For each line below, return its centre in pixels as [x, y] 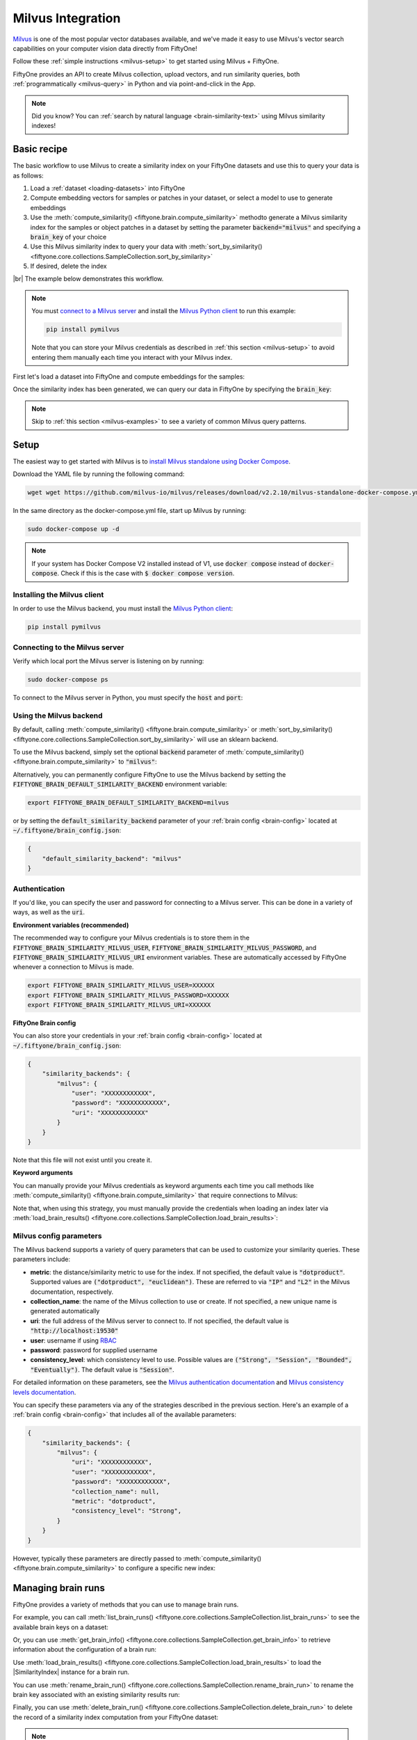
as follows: [28, 175]
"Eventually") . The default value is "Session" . [102, 1369]
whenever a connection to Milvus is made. [73, 967]
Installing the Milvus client [58, 594]
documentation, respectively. [72, 1292]
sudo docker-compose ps [68, 680]
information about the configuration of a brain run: [84, 1650]
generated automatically [65, 1311]
